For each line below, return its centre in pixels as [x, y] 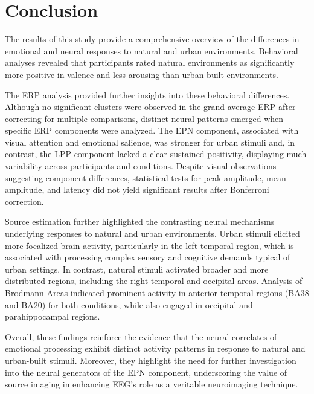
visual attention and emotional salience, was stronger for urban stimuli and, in [150, 142]
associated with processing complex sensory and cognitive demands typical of [148, 257]
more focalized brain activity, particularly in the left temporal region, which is [149, 245]
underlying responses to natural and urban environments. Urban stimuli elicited [152, 234]
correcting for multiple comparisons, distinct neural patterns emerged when [144, 118]
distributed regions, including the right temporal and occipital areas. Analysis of [154, 281]
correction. [24, 201]
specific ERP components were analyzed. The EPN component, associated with [152, 130]
